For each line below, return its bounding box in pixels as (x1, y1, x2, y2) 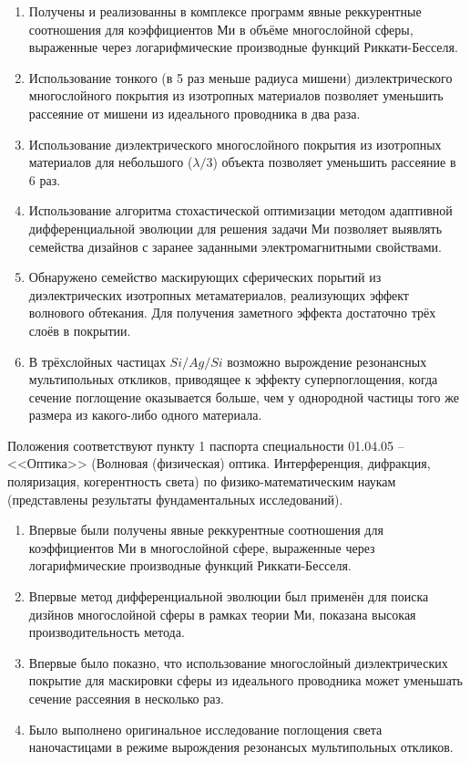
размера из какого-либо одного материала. (28, 405, 262, 424)
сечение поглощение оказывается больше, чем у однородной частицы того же (28, 387, 459, 406)
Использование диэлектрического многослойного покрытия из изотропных (28, 134, 442, 153)
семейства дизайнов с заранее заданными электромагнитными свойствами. (28, 236, 442, 256)
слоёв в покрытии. (28, 320, 131, 339)
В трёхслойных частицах (28, 351, 166, 371)
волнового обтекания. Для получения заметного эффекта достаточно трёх (28, 303, 436, 322)
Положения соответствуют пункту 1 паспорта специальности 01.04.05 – (7, 435, 404, 454)
